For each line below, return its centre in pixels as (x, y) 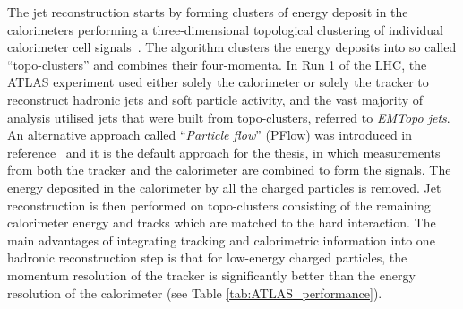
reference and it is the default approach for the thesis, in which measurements (224, 152)
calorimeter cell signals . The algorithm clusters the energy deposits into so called (232, 47)
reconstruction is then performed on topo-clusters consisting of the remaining (219, 205)
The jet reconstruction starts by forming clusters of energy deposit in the (208, 12)
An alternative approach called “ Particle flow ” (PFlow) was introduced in (210, 135)
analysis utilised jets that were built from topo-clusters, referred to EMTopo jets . (229, 117)
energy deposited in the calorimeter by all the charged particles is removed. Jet (224, 187)
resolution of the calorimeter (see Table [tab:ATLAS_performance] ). (195, 292)
